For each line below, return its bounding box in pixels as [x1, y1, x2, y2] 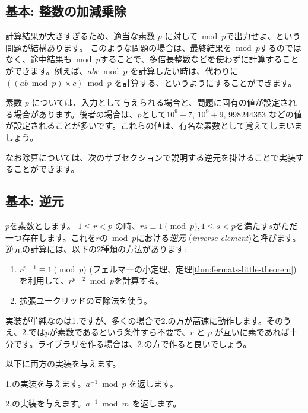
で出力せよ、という [226, 30, 301, 42]
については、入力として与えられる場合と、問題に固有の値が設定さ [31, 96, 288, 109]
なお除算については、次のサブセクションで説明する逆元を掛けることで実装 [5, 151, 296, 163]
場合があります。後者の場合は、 [13, 107, 138, 120]
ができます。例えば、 [5, 64, 88, 77]
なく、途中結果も [5, 53, 72, 65]
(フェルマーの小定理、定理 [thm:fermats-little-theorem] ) [89, 262, 297, 275]
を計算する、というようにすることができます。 [114, 76, 297, 88]
